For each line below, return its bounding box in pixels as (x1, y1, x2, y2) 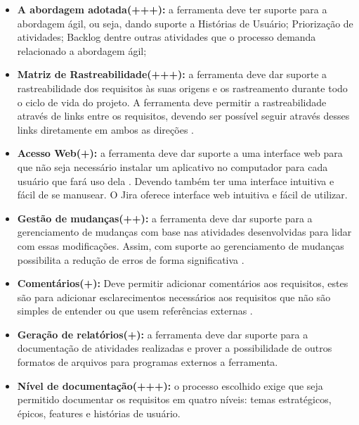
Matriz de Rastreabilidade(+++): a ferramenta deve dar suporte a (17, 67, 327, 82)
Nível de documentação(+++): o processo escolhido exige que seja (17, 378, 323, 393)
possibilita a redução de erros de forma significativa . (17, 252, 244, 267)
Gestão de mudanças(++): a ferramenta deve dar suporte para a (17, 210, 313, 225)
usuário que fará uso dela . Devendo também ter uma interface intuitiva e (17, 173, 334, 188)
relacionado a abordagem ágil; (17, 43, 147, 58)
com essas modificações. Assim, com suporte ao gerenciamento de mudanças (17, 238, 344, 253)
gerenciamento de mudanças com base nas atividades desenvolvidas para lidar (17, 224, 352, 239)
